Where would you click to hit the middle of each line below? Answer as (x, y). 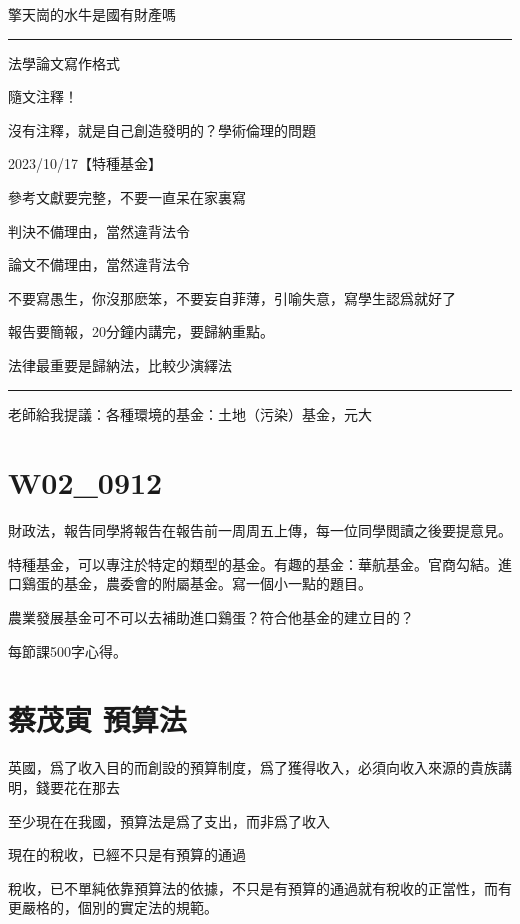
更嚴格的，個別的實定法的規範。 (113, 907)
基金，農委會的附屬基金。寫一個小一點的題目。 (217, 583)
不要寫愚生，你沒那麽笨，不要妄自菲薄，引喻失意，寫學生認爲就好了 (232, 297)
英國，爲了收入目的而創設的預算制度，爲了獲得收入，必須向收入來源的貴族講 (260, 767)
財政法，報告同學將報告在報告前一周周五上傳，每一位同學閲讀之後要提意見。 (260, 530)
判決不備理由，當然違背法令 (99, 230)
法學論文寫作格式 (64, 62)
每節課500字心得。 (67, 650)
